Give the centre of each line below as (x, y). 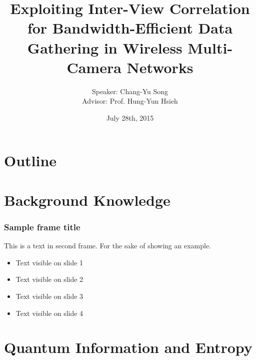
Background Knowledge (87, 200)
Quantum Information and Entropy (128, 347)
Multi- (210, 47)
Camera (94, 67)
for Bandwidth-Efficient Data (130, 28)
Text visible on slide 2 (49, 279)
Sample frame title (42, 227)
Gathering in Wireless (105, 47)
